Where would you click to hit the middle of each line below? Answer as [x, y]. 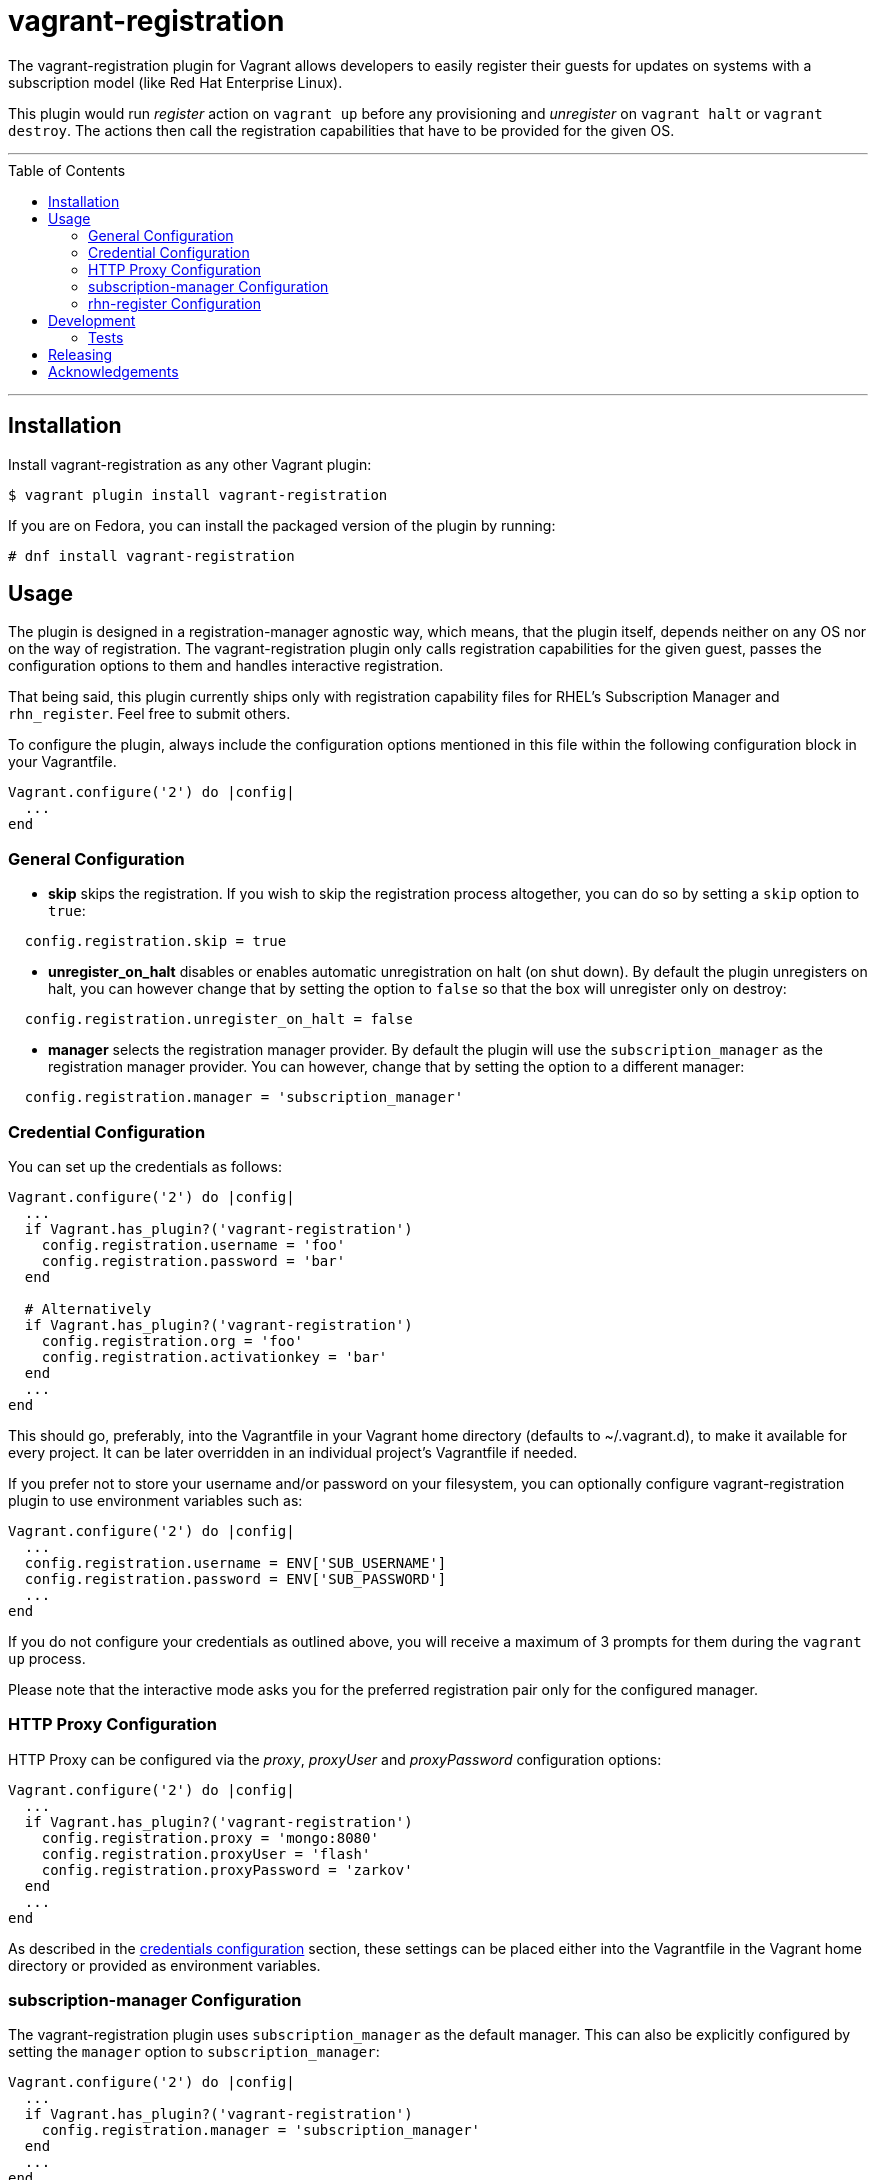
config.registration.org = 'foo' [172, 1340]
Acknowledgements [113, 371]
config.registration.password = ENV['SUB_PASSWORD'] [235, 1578]
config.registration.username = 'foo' [193, 1244]
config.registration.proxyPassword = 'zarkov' [227, 1869]
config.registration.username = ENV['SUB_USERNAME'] [235, 1562]
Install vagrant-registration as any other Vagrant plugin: [190, 464]
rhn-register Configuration [174, 303]
